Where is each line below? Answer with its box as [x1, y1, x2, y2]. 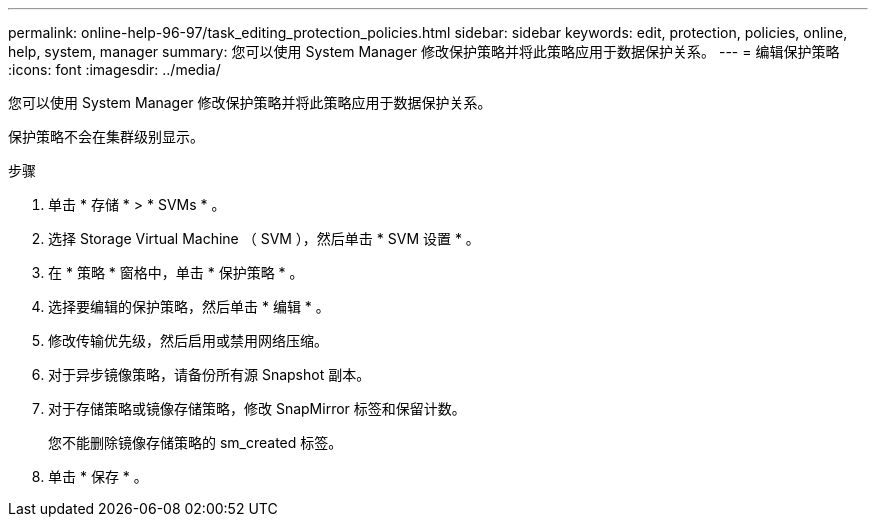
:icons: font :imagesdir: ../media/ [8, 61, 221, 78]
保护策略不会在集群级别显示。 [8, 128, 204, 145]
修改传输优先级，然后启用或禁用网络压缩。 [48, 332, 328, 349]
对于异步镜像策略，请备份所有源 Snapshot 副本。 [48, 366, 371, 383]
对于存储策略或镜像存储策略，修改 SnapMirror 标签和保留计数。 [48, 400, 466, 417]
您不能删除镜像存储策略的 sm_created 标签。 [48, 434, 343, 451]
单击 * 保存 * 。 [48, 468, 148, 485]
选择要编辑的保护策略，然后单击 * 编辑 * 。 [48, 298, 330, 315]
